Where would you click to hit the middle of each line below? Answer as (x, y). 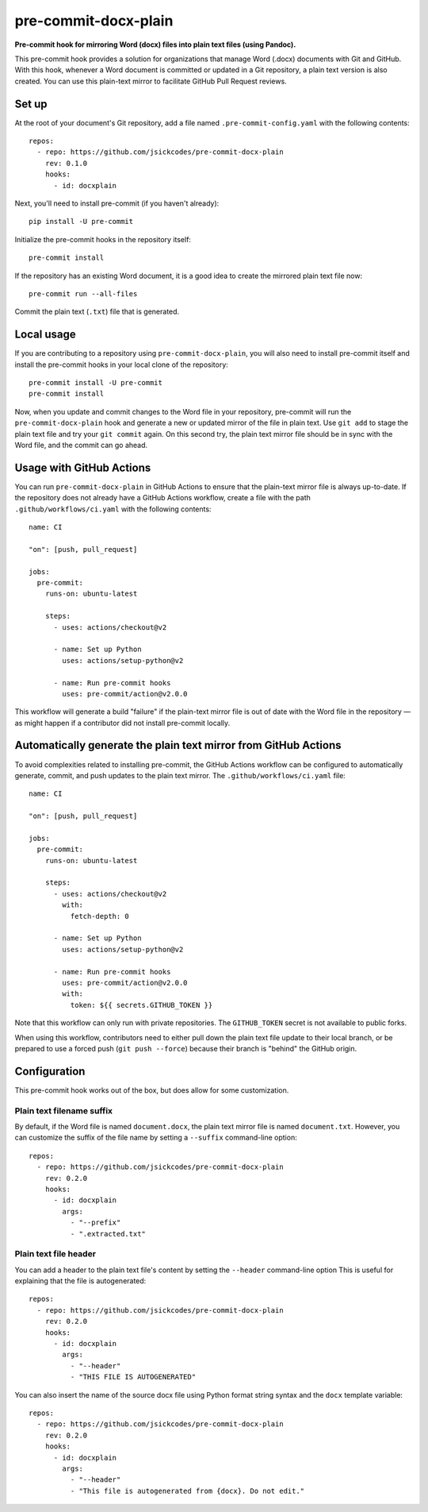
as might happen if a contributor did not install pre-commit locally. (122, 723)
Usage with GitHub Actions (83, 467)
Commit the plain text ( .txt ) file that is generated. (97, 312)
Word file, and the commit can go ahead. (81, 445)
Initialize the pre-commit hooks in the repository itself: (103, 239)
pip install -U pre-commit (81, 222)
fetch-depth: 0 (100, 916)
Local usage (45, 335)
